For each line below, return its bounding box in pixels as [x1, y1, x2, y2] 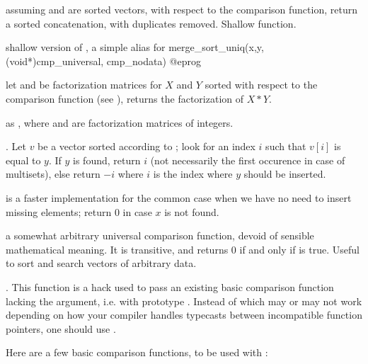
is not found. [164, 204, 219, 219]
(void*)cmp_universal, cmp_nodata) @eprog [6, 53, 201, 68]
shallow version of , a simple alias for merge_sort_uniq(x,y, [6, 40, 264, 55]
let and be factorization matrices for [6, 77, 162, 92]
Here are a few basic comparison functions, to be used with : [6, 345, 268, 360]
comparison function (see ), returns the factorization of [6, 91, 244, 106]
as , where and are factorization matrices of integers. [6, 115, 234, 130]
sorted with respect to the [205, 77, 318, 92]
